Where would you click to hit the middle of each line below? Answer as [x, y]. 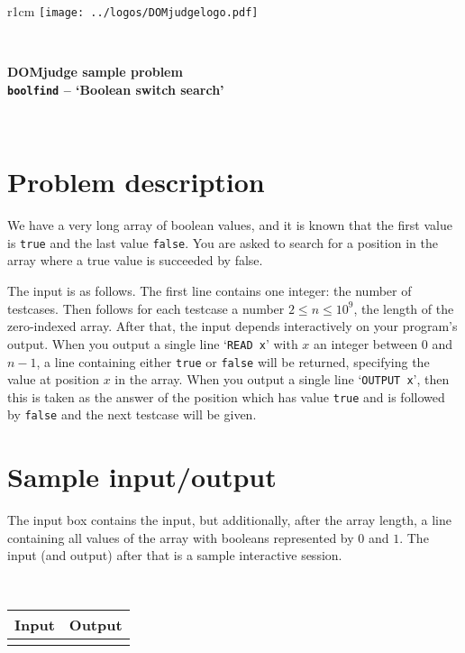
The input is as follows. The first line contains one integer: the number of [210, 291]
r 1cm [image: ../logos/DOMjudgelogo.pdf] [133, 11]
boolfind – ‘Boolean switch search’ [116, 89]
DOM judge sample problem [95, 72]
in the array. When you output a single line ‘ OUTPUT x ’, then [282, 379]
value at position [53, 379]
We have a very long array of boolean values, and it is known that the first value [230, 225]
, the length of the [404, 308]
